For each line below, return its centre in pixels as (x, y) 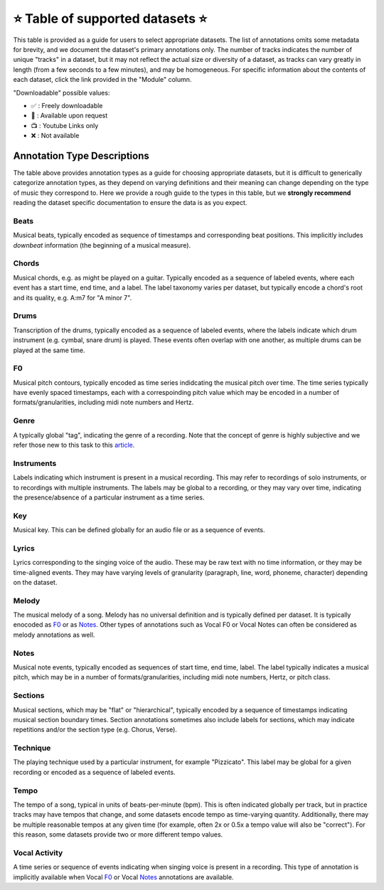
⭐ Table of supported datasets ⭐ (110, 18)
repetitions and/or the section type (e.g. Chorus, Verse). (95, 730)
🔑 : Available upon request (69, 116)
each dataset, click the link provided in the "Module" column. (102, 80)
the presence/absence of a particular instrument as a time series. (109, 497)
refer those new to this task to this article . (74, 445)
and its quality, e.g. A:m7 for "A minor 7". (73, 297)
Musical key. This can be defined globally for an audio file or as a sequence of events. (139, 530)
